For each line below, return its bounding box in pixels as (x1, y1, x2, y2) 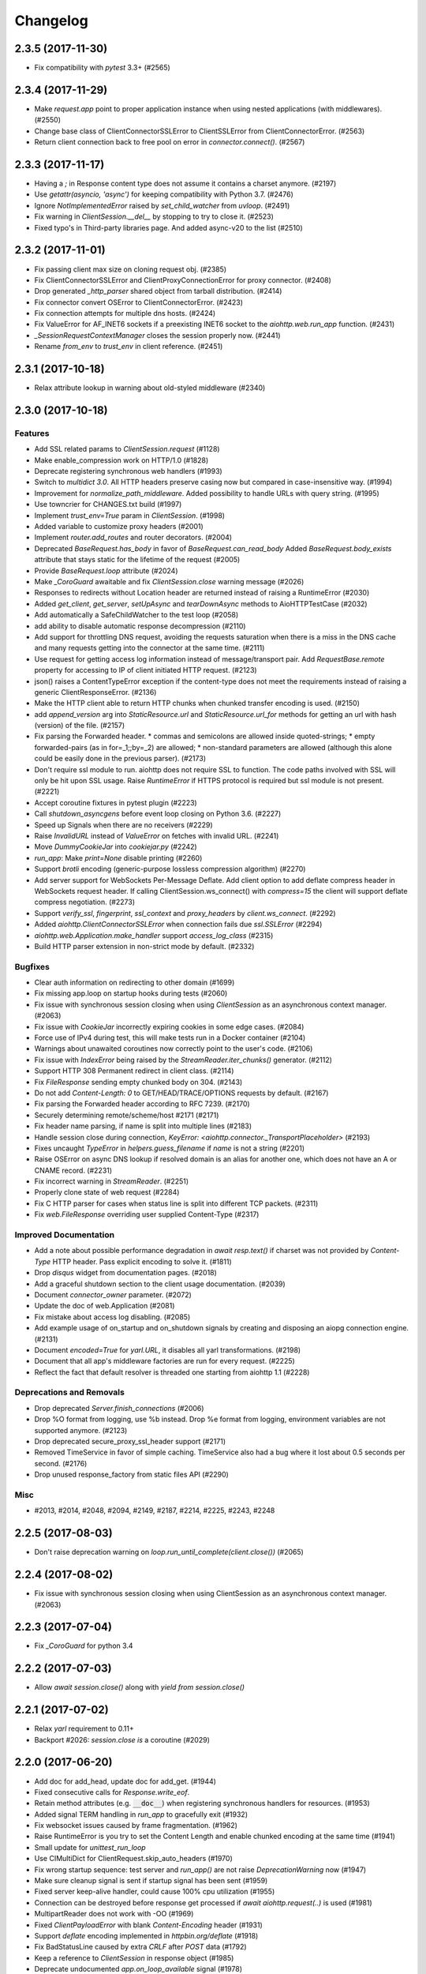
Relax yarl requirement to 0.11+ (34, 1724, 134, 1733)
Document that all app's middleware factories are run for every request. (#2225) (34, 1357, 295, 1366)
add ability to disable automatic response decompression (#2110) (34, 621, 246, 631)
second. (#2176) (34, 1458, 88, 1468)
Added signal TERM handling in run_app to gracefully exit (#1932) (34, 1809, 248, 1819)
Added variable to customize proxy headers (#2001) (34, 522, 204, 531)
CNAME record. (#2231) (34, 1165, 113, 1175)
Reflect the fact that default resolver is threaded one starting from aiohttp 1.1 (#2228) (34, 1367, 310, 1377)
